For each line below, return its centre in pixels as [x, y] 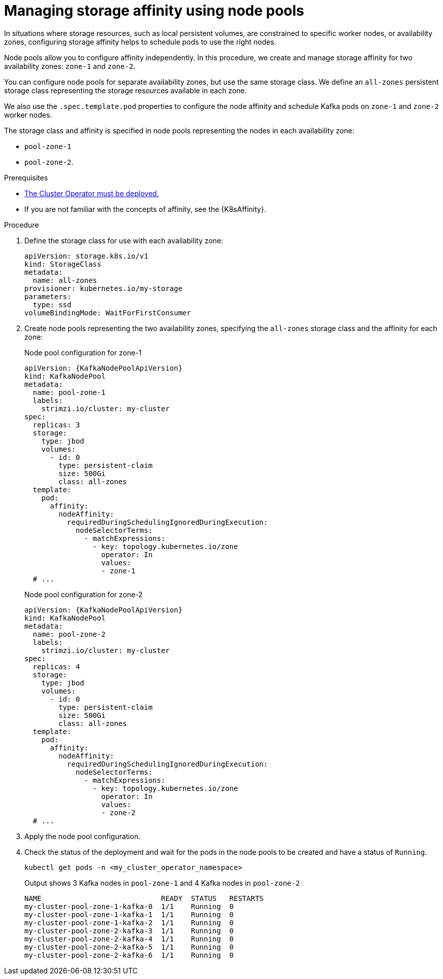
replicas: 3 [56, 425]
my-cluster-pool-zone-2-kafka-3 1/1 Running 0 [129, 931]
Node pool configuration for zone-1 [83, 352]
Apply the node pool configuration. [82, 836]
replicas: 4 [56, 666]
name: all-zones [65, 280]
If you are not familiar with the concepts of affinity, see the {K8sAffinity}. [145, 209]
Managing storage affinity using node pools [154, 11]
